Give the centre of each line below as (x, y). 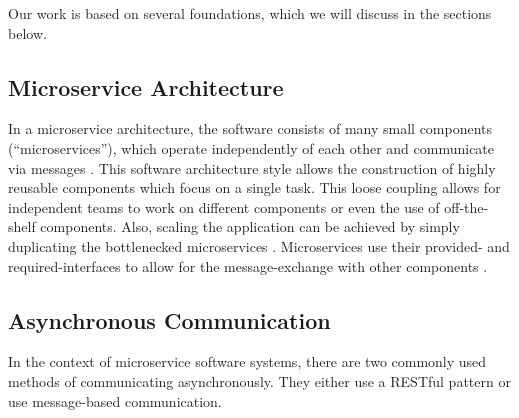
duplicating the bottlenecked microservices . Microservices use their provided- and (259, 245)
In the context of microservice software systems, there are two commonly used (247, 361)
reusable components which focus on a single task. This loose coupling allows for (254, 187)
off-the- (466, 206)
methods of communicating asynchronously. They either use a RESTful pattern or (259, 380)
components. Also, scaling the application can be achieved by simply (250, 226)
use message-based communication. (115, 400)
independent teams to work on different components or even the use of (224, 206)
